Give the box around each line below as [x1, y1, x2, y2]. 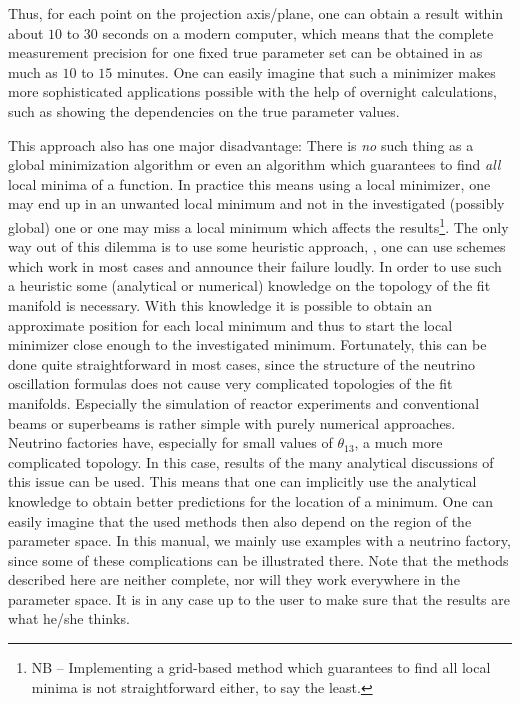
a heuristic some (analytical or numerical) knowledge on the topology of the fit [8, 275, 491, 296]
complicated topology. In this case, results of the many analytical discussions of [8, 451, 494, 472]
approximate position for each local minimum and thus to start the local [8, 314, 453, 335]
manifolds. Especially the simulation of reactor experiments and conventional [8, 392, 480, 413]
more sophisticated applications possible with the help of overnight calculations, [8, 81, 498, 102]
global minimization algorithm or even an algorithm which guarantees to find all [8, 154, 501, 175]
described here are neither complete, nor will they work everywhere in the [8, 569, 460, 590]
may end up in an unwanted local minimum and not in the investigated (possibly [8, 193, 505, 214]
